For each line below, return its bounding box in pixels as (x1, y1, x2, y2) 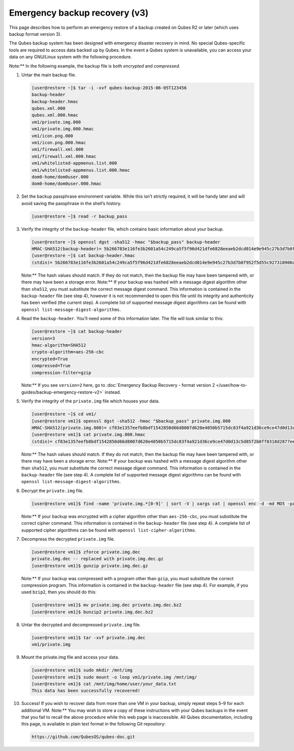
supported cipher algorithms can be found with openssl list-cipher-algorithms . (21, 527, 196, 533)
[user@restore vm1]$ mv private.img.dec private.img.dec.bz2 (31, 602, 182, 608)
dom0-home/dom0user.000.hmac (31, 181, 102, 187)
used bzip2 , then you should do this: (21, 589, 97, 595)
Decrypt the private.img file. (21, 488, 84, 493)
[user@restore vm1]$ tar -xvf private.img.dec (31, 634, 146, 640)
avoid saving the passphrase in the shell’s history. (21, 200, 122, 206)
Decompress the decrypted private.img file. (21, 536, 115, 542)
